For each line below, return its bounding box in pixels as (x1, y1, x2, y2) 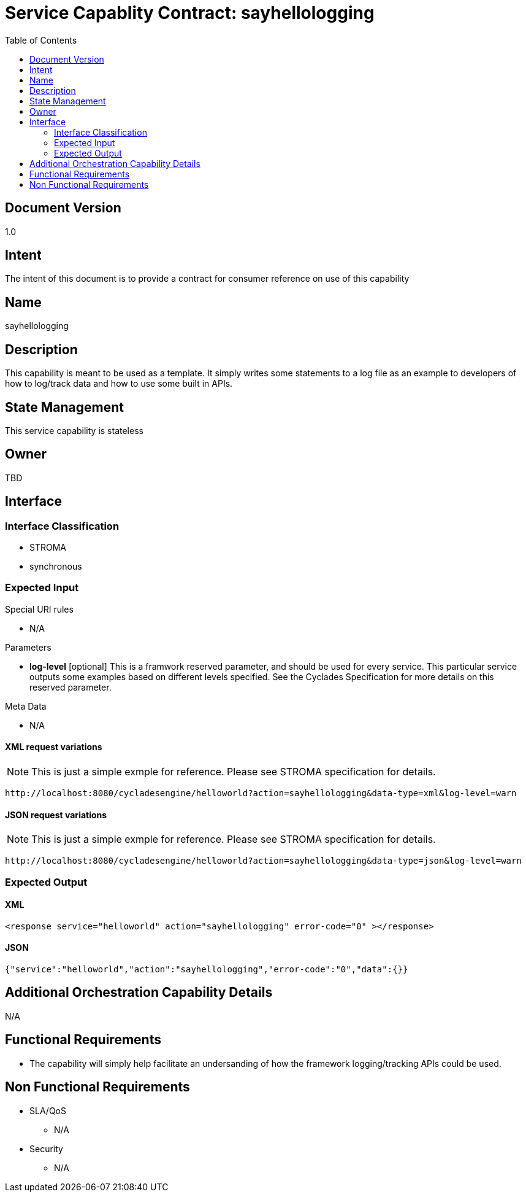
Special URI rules (5, 603, 74, 614)
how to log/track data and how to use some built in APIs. (5, 378, 233, 389)
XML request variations (5, 742, 102, 753)
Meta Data (5, 700, 47, 711)
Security (29, 1143, 63, 1154)
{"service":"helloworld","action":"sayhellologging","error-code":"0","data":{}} (5, 964, 408, 975)
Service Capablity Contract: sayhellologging (5, 2, 375, 23)
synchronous (29, 561, 82, 572)
